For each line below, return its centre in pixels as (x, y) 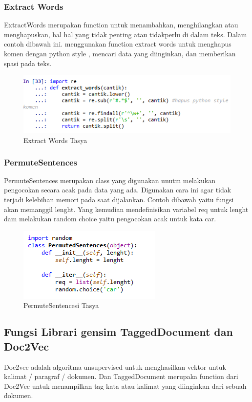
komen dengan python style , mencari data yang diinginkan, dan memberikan (120, 53)
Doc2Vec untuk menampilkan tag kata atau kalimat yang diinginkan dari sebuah (125, 386)
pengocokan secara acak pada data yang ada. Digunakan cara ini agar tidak (118, 190)
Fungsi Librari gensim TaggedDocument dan (118, 332)
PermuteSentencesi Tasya (61, 305)
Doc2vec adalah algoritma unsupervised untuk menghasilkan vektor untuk (115, 367)
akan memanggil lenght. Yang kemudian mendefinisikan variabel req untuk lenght (126, 209)
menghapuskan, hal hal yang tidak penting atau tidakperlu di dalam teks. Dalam (126, 34)
